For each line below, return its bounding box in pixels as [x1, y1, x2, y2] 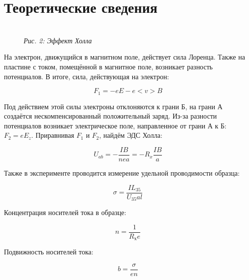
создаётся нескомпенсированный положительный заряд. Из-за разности [4, 111, 217, 121]
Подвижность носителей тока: [4, 247, 93, 257]
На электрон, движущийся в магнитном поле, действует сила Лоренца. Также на [4, 52, 245, 62]
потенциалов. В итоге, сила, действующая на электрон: [4, 71, 169, 81]
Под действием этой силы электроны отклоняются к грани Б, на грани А [4, 101, 223, 111]
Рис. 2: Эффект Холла [24, 35, 92, 45]
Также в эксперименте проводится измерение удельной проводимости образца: [4, 167, 240, 178]
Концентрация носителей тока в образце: [4, 207, 126, 218]
